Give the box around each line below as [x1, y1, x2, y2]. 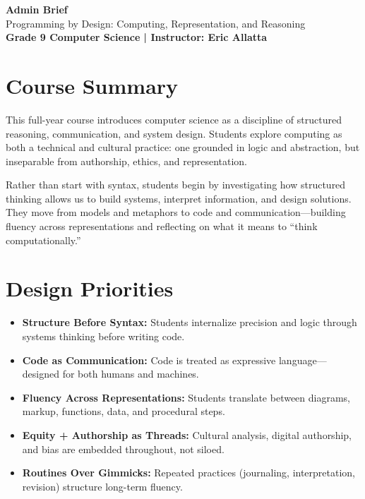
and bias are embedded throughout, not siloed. [22, 441, 225, 456]
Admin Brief [6, 2, 68, 16]
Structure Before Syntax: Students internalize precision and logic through [22, 315, 357, 330]
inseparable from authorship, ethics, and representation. [6, 153, 247, 168]
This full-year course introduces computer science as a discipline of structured [6, 112, 342, 126]
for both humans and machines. [62, 366, 199, 381]
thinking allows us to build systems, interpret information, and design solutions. [6, 191, 352, 205]
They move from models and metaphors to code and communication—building [6, 205, 346, 220]
